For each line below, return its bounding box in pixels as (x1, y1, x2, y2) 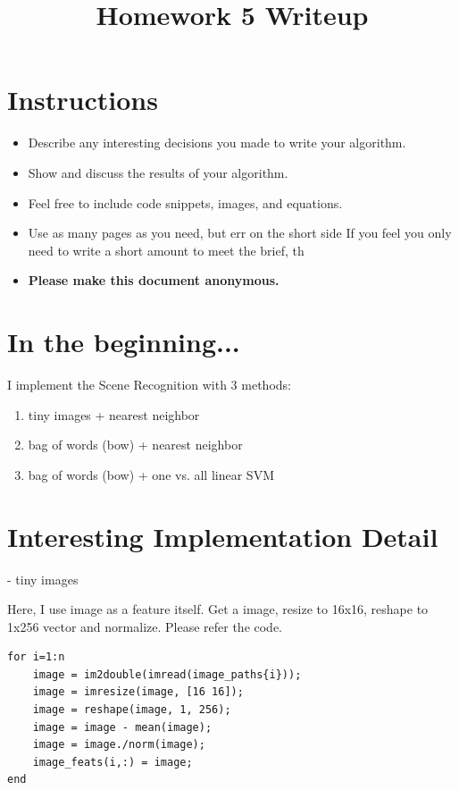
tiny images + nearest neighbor (28, 405, 200, 424)
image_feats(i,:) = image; (32, 755, 193, 769)
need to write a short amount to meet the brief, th (28, 240, 305, 259)
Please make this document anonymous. (28, 271, 280, 290)
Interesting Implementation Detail (7, 517, 438, 554)
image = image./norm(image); (32, 738, 205, 752)
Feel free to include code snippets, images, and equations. (28, 193, 343, 212)
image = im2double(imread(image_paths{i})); (32, 668, 302, 681)
